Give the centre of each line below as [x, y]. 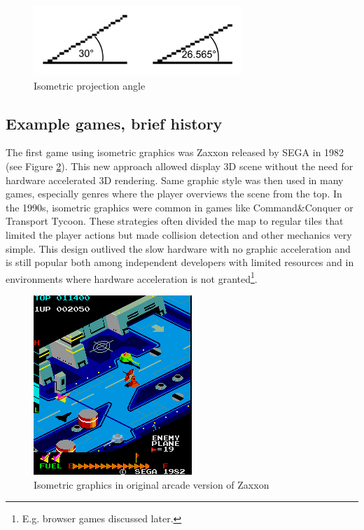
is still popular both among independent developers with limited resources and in [180, 262]
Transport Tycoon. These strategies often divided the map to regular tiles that [175, 221]
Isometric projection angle [90, 85]
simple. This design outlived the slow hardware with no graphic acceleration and [178, 248]
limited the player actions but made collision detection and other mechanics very [179, 234]
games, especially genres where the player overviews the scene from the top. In [174, 194]
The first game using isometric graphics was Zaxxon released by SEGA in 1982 [175, 152]
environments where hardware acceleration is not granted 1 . [132, 277]
